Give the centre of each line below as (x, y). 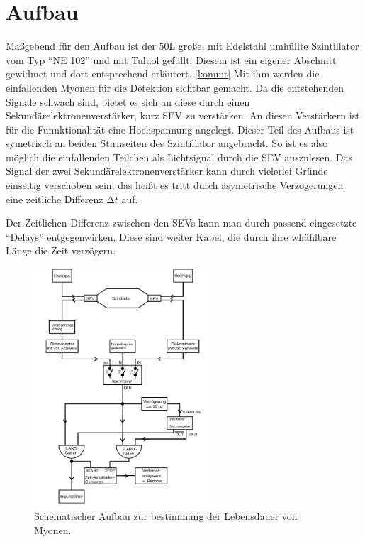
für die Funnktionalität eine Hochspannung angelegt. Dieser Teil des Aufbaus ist (180, 129)
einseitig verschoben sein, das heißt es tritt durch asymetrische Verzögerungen (175, 185)
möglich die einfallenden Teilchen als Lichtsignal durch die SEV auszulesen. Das (179, 157)
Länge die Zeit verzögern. (61, 250)
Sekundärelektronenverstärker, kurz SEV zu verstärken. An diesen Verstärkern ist (183, 115)
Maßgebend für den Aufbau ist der (81, 46)
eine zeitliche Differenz (55, 199)
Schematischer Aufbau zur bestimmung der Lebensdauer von (166, 516)
